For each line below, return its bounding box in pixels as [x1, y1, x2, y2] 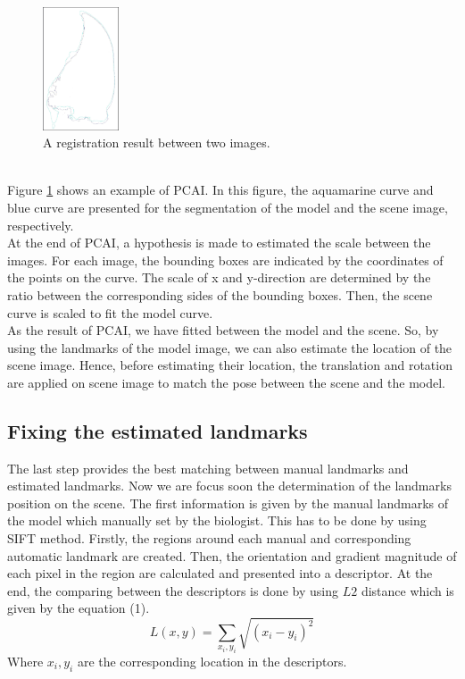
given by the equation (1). [7, 599, 150, 617]
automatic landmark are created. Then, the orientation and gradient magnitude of [7, 546, 457, 565]
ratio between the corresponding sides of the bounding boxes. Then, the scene [7, 285, 433, 304]
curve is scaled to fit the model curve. [7, 303, 213, 322]
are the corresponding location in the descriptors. [77, 652, 347, 671]
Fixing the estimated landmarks [7, 416, 308, 444]
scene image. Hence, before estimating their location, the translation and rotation [7, 356, 453, 374]
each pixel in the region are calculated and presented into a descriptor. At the [7, 564, 433, 583]
